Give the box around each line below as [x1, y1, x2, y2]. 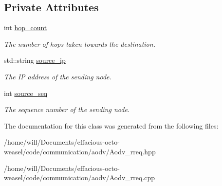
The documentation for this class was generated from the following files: [4, 120, 219, 130]
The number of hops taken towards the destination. [4, 38, 155, 49]
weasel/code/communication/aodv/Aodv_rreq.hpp [4, 146, 156, 156]
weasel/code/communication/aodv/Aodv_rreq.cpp [4, 172, 155, 183]
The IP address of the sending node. [4, 71, 111, 81]
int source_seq [4, 88, 48, 98]
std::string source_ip [4, 55, 66, 65]
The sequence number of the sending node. [4, 104, 130, 114]
